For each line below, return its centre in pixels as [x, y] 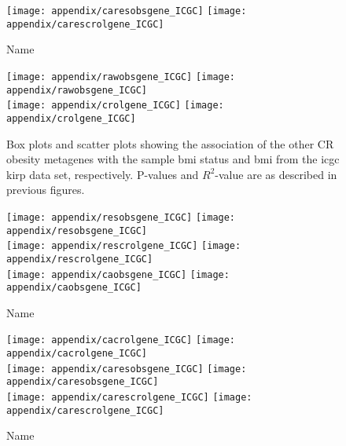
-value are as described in [276, 174]
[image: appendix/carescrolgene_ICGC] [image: [129, 398]
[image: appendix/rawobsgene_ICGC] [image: [121, 77]
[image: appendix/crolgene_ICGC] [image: [115, 106]
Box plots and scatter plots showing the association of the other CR [170, 143]
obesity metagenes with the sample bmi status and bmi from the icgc [173, 159]
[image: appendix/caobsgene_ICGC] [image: [118, 274]
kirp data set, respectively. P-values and [103, 174]
